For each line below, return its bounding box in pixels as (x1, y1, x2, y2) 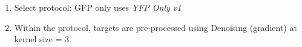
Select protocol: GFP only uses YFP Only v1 (14, 1, 182, 13)
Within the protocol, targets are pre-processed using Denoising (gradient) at (14, 21, 297, 33)
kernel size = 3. (14, 33, 72, 45)
